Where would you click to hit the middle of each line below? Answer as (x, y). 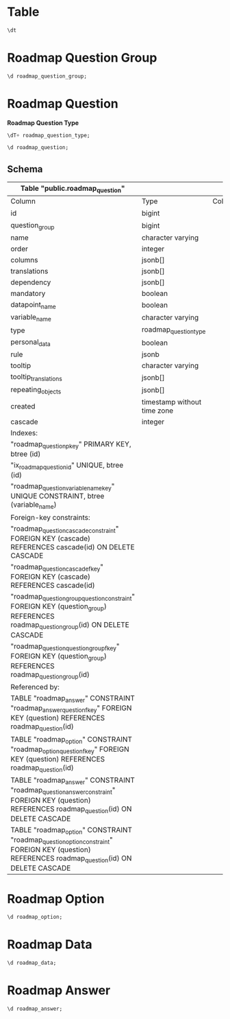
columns (24, 260)
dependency (31, 282)
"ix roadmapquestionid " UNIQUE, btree (67, 466)
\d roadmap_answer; (35, 1009)
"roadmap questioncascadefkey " (57, 567)
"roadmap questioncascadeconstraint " (65, 529)
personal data (31, 343)
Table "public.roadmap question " (73, 189)
